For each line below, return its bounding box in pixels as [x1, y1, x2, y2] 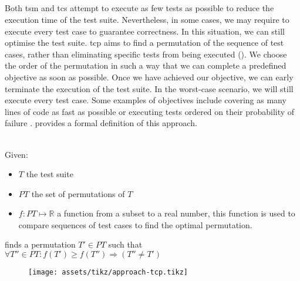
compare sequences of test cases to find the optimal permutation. [18, 218, 252, 231]
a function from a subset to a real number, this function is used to [57, 207, 295, 219]
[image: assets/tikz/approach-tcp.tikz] [28, 268, 188, 277]
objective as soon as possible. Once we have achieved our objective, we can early [5, 70, 294, 83]
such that [108, 238, 143, 250]
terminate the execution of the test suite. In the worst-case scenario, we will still [5, 82, 294, 94]
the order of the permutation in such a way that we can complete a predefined [5, 59, 286, 72]
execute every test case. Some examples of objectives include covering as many [5, 94, 286, 106]
